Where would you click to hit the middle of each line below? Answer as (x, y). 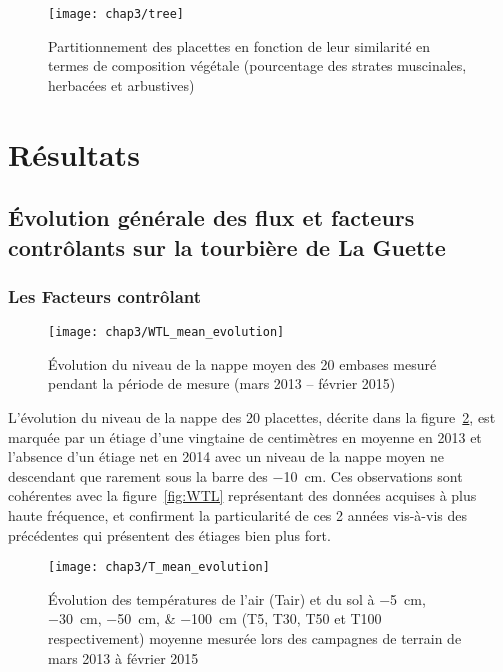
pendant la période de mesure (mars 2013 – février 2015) (222, 383)
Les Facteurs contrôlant (105, 295)
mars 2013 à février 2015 (123, 657)
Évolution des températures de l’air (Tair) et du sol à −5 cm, (237, 598)
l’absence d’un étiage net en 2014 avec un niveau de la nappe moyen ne (226, 456)
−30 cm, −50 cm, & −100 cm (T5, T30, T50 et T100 (215, 618)
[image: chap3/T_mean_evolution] (159, 567)
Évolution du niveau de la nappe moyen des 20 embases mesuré (242, 363)
